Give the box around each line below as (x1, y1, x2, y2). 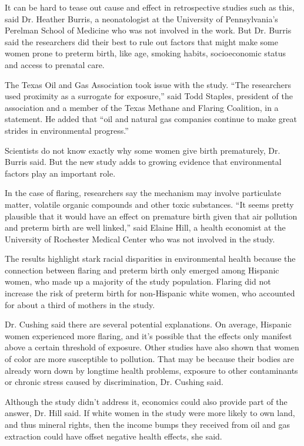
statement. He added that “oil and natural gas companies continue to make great (5, 113, 297, 125)
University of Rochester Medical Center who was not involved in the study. (5, 232, 275, 245)
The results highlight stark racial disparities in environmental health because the (5, 252, 296, 265)
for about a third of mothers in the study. (5, 298, 155, 310)
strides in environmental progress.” (5, 124, 129, 136)
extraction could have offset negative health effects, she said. (5, 430, 222, 442)
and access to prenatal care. (5, 58, 105, 70)
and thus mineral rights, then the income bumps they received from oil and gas (5, 418, 290, 430)
